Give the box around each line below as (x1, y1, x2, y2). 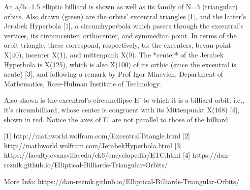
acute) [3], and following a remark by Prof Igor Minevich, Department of (4, 69, 223, 79)
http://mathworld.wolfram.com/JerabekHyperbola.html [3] (4, 140, 182, 150)
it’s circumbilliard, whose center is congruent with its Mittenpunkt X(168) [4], (4, 104, 240, 114)
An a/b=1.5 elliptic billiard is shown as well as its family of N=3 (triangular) (4, 1, 238, 11)
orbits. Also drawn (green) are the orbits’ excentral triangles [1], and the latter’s (4, 11, 246, 21)
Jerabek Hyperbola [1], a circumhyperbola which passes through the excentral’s (4, 21, 244, 31)
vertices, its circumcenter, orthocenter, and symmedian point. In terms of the (4, 30, 237, 40)
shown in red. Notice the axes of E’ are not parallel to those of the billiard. (4, 114, 230, 124)
